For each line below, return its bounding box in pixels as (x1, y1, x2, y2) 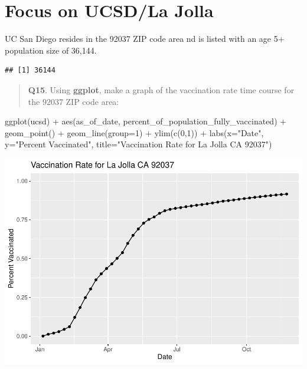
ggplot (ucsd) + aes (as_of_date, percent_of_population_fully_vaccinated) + (5, 115, 287, 127)
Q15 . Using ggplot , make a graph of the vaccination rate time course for (28, 83, 295, 95)
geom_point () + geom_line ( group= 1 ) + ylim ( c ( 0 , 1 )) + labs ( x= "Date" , (5, 126, 264, 139)
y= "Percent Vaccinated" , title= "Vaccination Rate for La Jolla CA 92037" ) (5, 138, 272, 150)
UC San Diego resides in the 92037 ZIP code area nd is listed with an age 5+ (5, 32, 285, 45)
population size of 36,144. (5, 44, 97, 56)
